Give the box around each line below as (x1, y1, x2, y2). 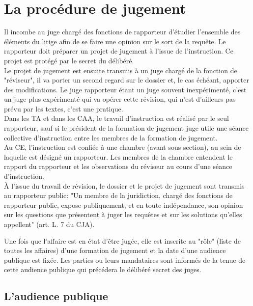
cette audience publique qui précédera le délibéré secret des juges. (4, 264, 201, 275)
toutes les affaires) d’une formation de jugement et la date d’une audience (4, 245, 226, 255)
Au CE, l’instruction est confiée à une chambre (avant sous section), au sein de (4, 142, 241, 152)
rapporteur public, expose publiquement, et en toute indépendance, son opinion (4, 199, 243, 210)
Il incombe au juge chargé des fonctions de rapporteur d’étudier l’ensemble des (4, 27, 241, 37)
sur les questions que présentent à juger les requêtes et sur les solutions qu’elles (4, 209, 242, 220)
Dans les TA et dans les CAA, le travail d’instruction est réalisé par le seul (4, 113, 229, 123)
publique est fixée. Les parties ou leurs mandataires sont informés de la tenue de (4, 254, 246, 265)
